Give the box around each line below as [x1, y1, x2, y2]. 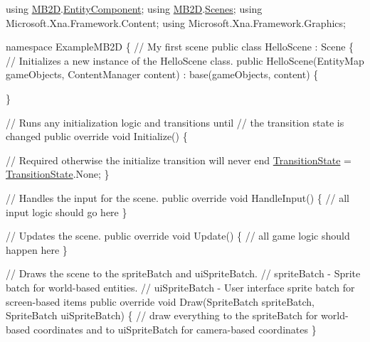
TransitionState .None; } [6, 166, 110, 181]
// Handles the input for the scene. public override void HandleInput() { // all [6, 190, 349, 205]
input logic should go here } [6, 204, 127, 219]
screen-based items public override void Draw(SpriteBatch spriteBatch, [6, 294, 315, 309]
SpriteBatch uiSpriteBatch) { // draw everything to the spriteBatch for [6, 308, 318, 323]
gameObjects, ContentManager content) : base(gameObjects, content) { [6, 67, 319, 82]
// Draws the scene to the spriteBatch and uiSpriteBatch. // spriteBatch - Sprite [6, 266, 361, 281]
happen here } [6, 242, 68, 257]
